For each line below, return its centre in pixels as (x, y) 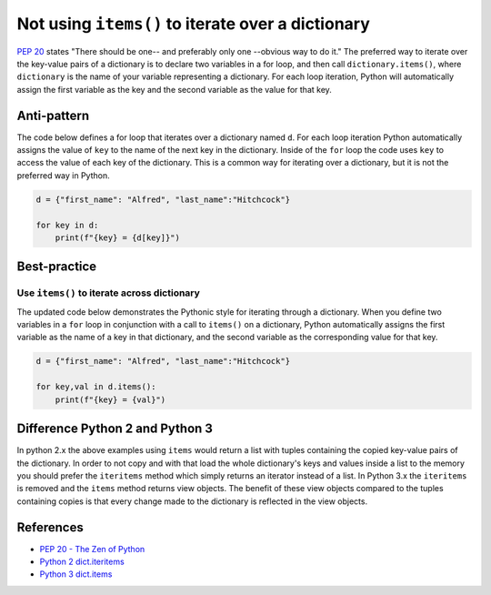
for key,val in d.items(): (96, 387)
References (50, 527)
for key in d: (67, 225)
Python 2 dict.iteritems (82, 561)
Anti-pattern (53, 115)
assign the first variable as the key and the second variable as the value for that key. (174, 89)
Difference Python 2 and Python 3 (115, 429)
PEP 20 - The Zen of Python (92, 549)
